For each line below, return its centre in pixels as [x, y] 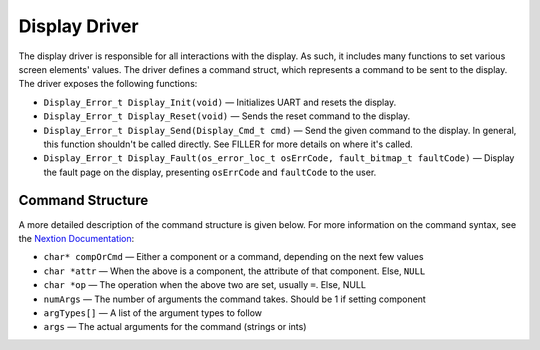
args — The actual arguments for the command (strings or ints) [175, 327]
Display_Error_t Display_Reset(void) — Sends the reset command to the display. [226, 116]
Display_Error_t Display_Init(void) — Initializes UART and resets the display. [220, 102]
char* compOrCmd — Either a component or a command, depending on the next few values [233, 257]
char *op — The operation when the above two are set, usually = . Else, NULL [205, 285]
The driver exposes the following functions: [108, 84]
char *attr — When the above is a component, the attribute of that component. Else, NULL [234, 271]
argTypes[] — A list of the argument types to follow [153, 312]
